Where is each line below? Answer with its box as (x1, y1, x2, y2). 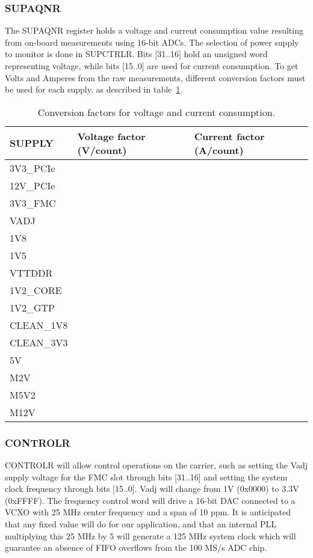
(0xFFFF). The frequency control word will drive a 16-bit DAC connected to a (5, 494, 296, 506)
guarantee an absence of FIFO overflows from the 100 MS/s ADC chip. (5, 541, 267, 554)
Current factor (194, 129, 265, 143)
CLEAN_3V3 (10, 335, 68, 349)
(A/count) (194, 143, 244, 157)
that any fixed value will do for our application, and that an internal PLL (5, 517, 277, 530)
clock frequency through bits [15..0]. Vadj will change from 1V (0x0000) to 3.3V (5, 482, 299, 495)
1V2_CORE (10, 283, 62, 297)
